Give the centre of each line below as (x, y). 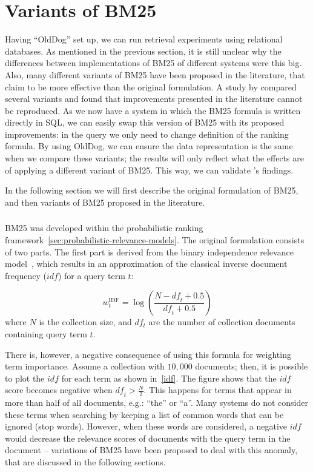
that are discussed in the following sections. (85, 462)
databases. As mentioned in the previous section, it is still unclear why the (143, 51)
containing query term (46, 333)
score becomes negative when (59, 390)
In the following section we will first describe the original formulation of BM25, (152, 190)
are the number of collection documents (222, 322)
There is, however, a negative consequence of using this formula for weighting (148, 354)
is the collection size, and (85, 322)
